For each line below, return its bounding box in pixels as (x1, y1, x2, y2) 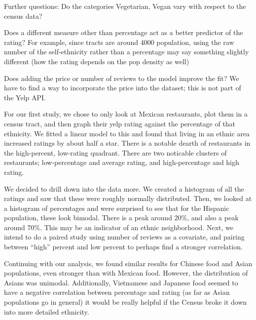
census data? (4, 10, 42, 21)
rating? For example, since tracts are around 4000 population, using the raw (4, 37, 234, 47)
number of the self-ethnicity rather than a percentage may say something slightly (4, 46, 249, 57)
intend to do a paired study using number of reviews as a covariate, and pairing (4, 232, 245, 242)
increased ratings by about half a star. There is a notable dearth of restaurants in (4, 138, 251, 148)
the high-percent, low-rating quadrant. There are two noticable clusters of (4, 147, 227, 158)
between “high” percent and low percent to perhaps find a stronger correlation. (4, 241, 243, 252)
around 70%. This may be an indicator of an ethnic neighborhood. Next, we (4, 222, 233, 232)
